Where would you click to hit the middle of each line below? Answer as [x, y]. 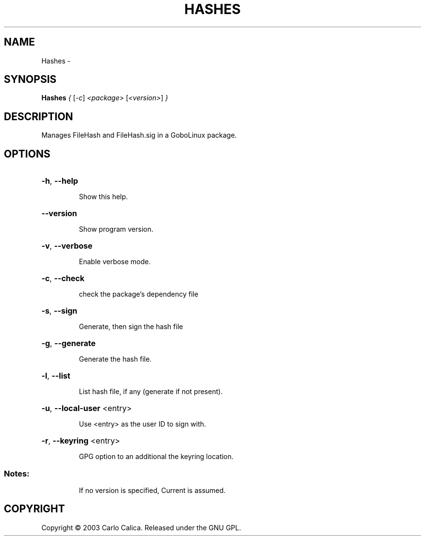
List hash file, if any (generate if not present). [151, 392]
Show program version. [116, 229]
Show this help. [103, 197]
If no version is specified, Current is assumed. [152, 490]
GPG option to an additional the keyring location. [156, 457]
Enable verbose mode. [115, 262]
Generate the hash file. [115, 359]
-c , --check [63, 278]
